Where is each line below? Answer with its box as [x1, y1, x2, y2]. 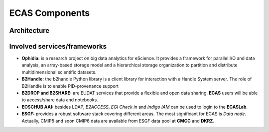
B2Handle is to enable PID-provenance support [21, 83, 119, 89]
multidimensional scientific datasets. [21, 69, 97, 75]
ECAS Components [9, 7, 90, 18]
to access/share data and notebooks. [21, 97, 98, 103]
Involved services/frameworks [9, 42, 107, 51]
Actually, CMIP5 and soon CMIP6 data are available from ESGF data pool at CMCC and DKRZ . [21, 118, 214, 124]
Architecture [9, 26, 50, 35]
